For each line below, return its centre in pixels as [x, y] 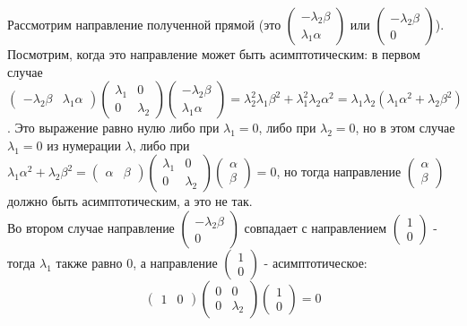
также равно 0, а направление [137, 262]
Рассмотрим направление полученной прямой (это [144, 24]
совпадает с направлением [316, 227]
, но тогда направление [339, 172]
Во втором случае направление [91, 227]
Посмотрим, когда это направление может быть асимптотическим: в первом [214, 54]
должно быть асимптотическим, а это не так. [130, 201]
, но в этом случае [405, 128]
